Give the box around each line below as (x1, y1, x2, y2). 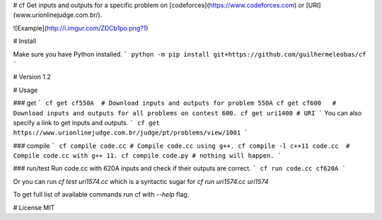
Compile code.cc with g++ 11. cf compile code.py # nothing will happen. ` (13, 152, 282, 160)
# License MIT (13, 203, 55, 212)
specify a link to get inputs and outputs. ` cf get (13, 118, 161, 127)
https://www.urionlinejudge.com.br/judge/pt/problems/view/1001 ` (13, 129, 249, 137)
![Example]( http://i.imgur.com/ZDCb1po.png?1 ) (13, 23, 149, 32)
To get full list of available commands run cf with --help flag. (13, 190, 190, 199)
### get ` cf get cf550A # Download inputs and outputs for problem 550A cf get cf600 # (13, 99, 337, 108)
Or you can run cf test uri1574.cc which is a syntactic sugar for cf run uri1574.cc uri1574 (13, 177, 269, 185)
